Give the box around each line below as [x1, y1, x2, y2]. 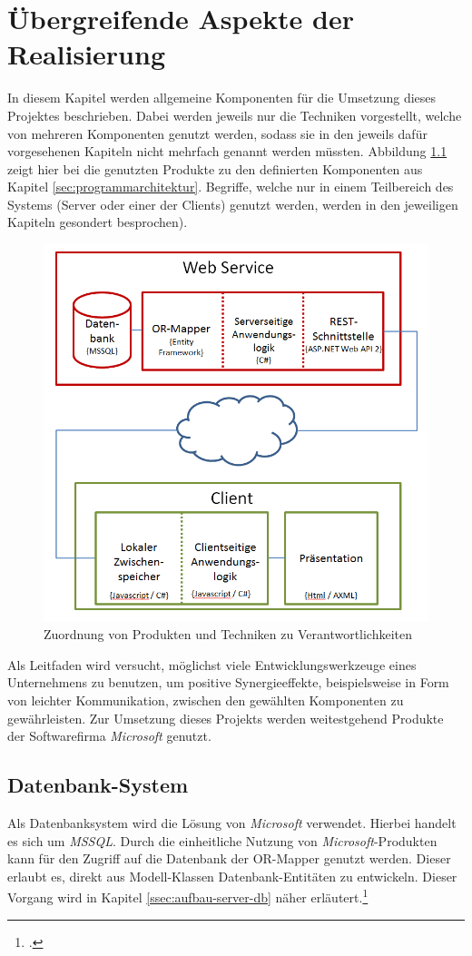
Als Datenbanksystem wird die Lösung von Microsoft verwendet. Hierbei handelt [7, 813, 457, 833]
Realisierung [7, 35, 165, 73]
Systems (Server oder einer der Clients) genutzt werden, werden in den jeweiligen [7, 194, 458, 213]
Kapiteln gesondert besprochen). [7, 212, 188, 232]
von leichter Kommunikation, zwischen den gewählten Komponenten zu [7, 691, 404, 710]
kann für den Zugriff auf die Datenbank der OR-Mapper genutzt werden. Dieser [7, 849, 451, 868]
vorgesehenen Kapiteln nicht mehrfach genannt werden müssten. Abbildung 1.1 [7, 142, 447, 161]
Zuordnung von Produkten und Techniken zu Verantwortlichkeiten [44, 625, 413, 644]
